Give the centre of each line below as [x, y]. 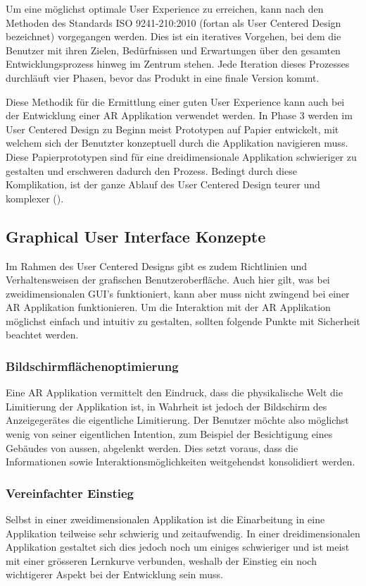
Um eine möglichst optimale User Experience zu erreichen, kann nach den [165, 8]
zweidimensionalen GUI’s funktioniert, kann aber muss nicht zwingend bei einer [178, 293]
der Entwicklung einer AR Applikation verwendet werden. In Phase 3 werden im [179, 115]
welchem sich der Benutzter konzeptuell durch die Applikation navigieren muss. [177, 143]
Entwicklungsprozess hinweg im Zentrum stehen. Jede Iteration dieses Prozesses [178, 64]
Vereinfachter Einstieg [70, 493]
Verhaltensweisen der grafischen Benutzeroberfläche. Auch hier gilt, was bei [168, 280]
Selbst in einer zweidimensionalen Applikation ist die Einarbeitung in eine [165, 519]
